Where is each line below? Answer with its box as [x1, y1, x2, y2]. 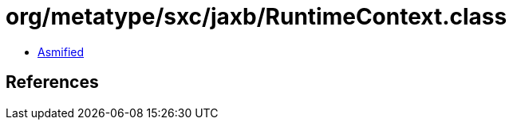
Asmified [37, 44, 85, 59]
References [6, 72, 99, 93]
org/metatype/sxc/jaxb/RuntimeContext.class [6, 3, 507, 30]
